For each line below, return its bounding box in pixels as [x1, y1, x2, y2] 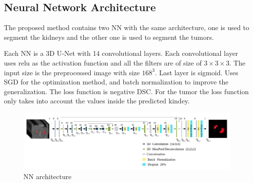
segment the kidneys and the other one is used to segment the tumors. [4, 32, 214, 42]
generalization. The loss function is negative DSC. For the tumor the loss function [4, 86, 249, 96]
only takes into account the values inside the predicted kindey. [4, 96, 190, 106]
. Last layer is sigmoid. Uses [155, 67, 238, 77]
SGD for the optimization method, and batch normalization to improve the [4, 77, 229, 87]
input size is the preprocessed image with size [4, 67, 140, 77]
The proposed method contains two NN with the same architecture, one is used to [4, 22, 249, 33]
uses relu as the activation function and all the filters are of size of [4, 57, 202, 67]
